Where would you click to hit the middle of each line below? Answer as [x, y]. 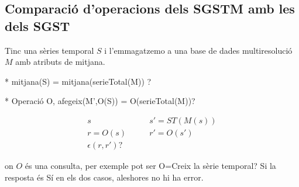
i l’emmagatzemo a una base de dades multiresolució [198, 50]
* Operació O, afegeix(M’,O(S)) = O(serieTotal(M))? [100, 101]
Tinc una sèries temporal [49, 50]
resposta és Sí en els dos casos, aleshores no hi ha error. [104, 177]
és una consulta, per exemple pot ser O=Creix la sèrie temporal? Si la [150, 166]
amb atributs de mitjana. [60, 62]
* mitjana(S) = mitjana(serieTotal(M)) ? [78, 81]
